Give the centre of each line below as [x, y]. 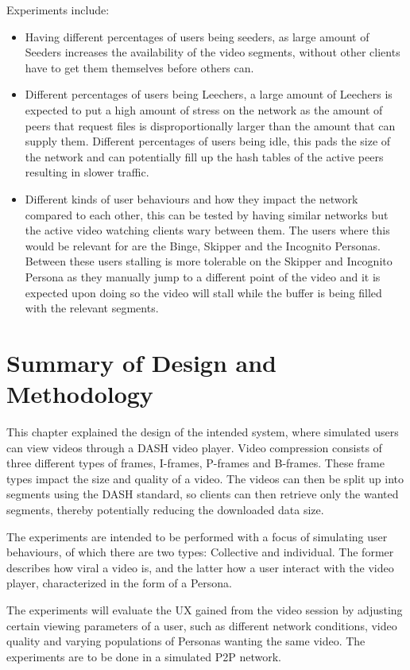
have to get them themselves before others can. [139, 67]
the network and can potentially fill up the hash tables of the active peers [204, 156]
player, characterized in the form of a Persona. [119, 583]
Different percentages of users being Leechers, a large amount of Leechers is [209, 94]
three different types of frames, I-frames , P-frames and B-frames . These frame [195, 463]
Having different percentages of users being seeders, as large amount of [197, 36]
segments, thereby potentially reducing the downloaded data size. [165, 509]
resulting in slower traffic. [87, 172]
